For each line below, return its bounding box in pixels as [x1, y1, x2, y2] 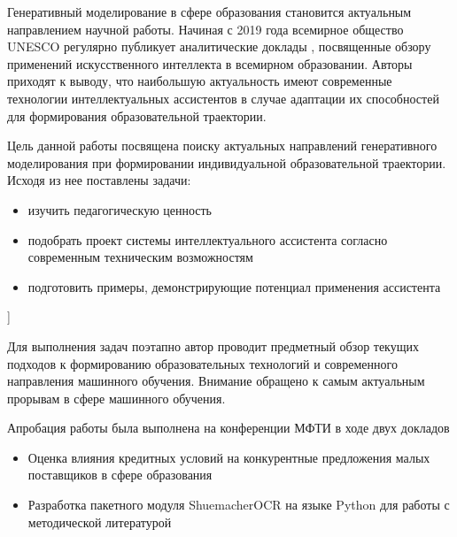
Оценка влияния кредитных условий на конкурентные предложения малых [27, 448, 430, 466]
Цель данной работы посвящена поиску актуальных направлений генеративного [7, 136, 438, 155]
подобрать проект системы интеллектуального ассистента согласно [27, 230, 388, 249]
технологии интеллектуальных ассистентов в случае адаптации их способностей [7, 88, 439, 107]
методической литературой [27, 512, 172, 531]
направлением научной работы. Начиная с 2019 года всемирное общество [7, 19, 404, 38]
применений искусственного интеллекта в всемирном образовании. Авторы [7, 54, 413, 73]
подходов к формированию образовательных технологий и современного [7, 354, 398, 372]
